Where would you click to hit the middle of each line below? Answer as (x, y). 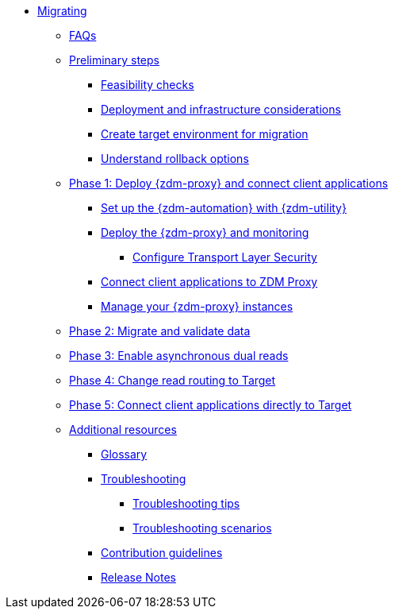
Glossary (124, 454)
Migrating (62, 11)
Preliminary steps (114, 60)
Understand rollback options (175, 159)
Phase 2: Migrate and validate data (160, 331)
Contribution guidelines (162, 553)
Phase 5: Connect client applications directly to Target (211, 405)
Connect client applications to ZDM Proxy (209, 282)
